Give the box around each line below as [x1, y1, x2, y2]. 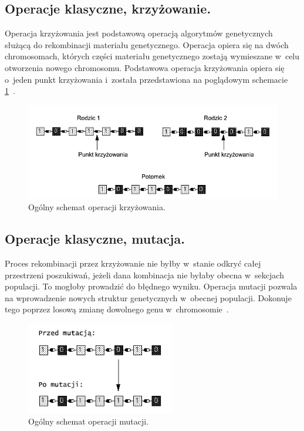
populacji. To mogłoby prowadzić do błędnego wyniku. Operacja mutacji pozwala [5, 280, 298, 292]
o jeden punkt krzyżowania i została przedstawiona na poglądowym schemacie [5, 73, 288, 85]
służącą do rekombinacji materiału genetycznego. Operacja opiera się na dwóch [5, 38, 289, 50]
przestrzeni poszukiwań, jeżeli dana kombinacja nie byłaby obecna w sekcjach [5, 268, 284, 281]
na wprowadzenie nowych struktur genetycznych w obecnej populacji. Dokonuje [5, 291, 292, 304]
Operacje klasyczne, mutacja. [5, 230, 185, 248]
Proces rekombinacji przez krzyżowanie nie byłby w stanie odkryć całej [5, 257, 261, 270]
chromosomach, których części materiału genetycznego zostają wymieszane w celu [5, 50, 300, 62]
